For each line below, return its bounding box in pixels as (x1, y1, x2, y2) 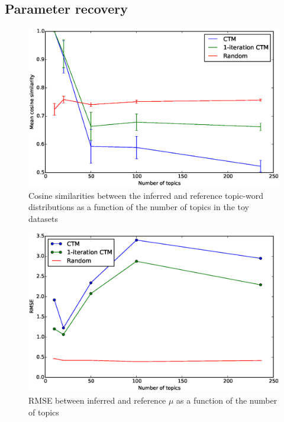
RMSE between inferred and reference (28, 394, 166, 407)
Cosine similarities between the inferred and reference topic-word (28, 189, 264, 201)
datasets (28, 212, 58, 224)
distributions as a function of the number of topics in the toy (28, 201, 249, 213)
